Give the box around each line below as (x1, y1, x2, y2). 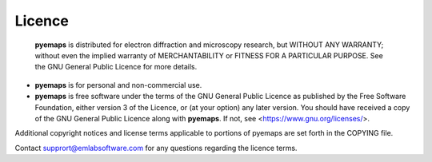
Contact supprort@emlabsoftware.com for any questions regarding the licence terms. (14, 143, 298, 152)
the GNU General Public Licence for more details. (34, 62, 198, 72)
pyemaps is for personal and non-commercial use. (34, 80, 202, 89)
